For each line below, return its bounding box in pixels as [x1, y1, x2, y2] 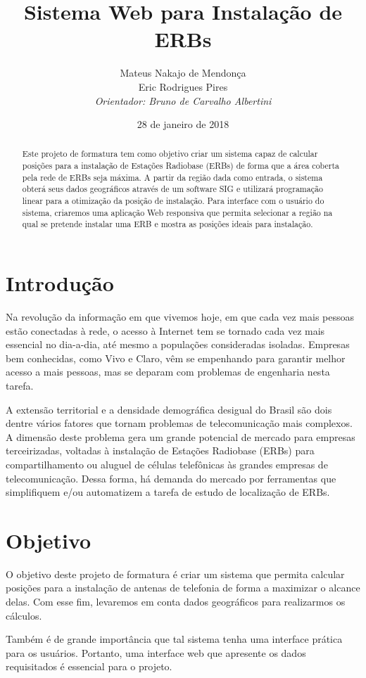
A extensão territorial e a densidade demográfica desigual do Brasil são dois [6, 402, 332, 416]
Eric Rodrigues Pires [138, 79, 228, 94]
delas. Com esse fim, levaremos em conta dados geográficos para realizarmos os [6, 594, 346, 609]
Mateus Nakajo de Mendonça [120, 65, 246, 80]
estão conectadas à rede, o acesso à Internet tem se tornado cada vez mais [6, 323, 325, 338]
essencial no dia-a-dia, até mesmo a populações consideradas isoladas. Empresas [6, 337, 350, 352]
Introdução [6, 269, 114, 298]
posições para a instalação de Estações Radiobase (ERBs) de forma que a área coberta [22, 160, 340, 172]
